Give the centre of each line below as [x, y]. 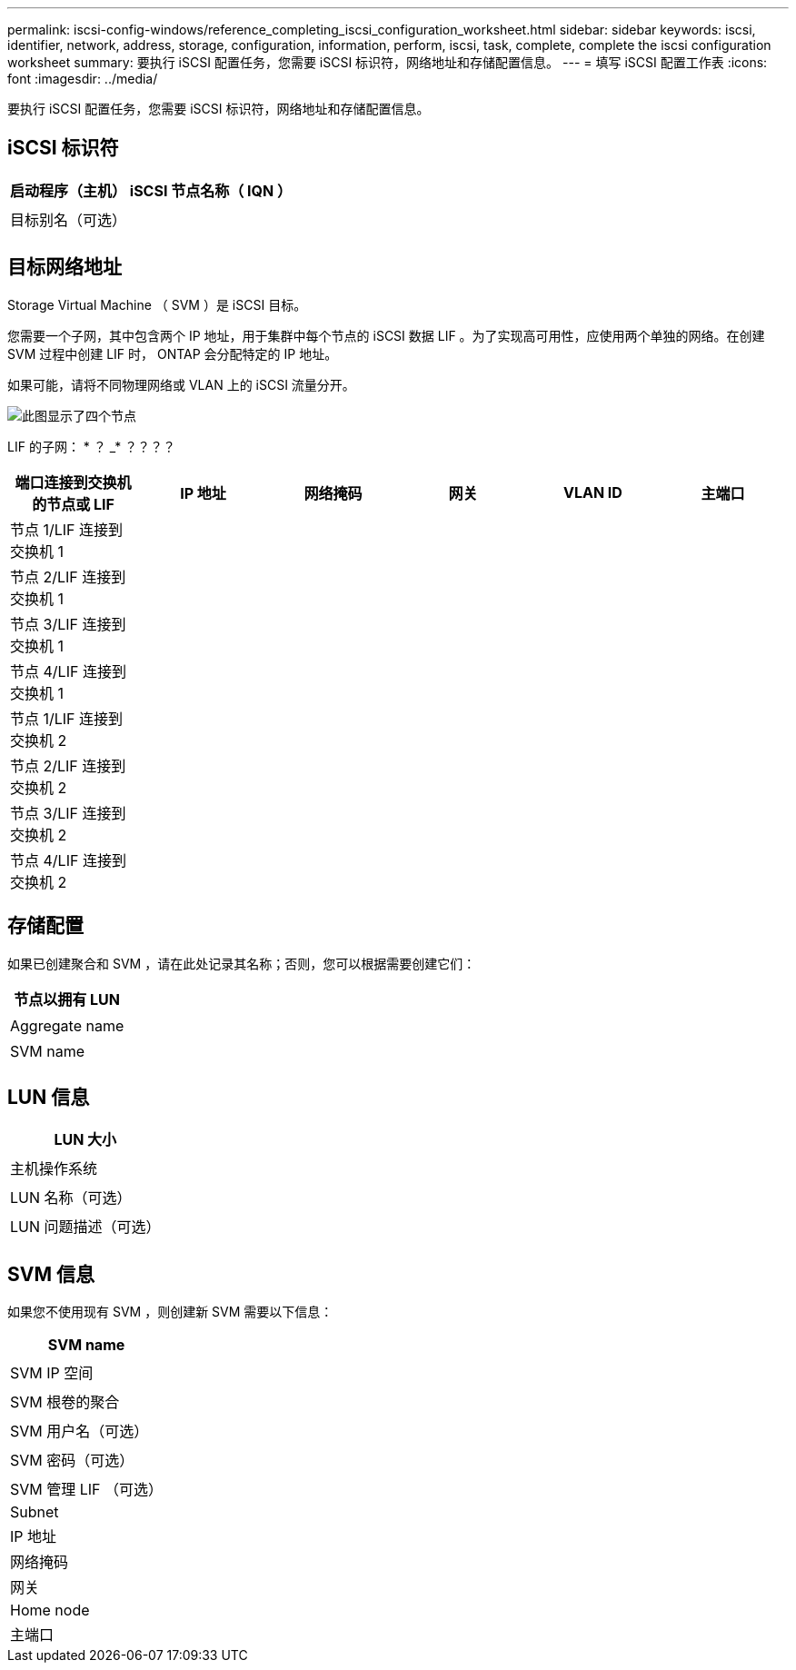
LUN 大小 [85, 1140]
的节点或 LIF [73, 504]
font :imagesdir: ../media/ [83, 79]
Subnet [35, 1512]
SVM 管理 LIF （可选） [87, 1490]
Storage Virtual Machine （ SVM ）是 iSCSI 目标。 [157, 304]
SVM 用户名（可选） [80, 1431]
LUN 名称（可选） [71, 1198]
